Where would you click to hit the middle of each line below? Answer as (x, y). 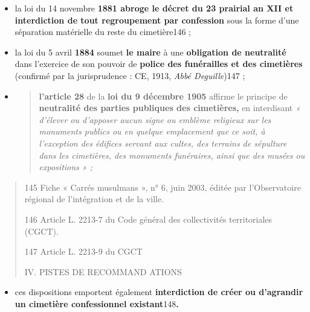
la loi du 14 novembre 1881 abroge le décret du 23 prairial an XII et (154, 8)
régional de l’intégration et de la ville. (94, 199)
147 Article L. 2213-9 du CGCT (83, 251)
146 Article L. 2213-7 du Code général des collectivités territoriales (148, 219)
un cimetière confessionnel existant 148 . (97, 303)
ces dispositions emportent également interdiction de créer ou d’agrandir (159, 292)
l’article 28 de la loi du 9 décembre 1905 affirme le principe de (163, 96)
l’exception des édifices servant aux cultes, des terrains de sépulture (163, 143)
